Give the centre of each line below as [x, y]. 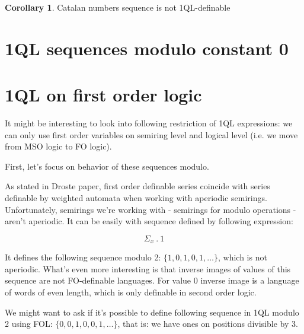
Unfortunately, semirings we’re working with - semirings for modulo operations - [151, 209]
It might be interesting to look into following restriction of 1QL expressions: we [149, 123]
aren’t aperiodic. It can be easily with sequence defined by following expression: [149, 221]
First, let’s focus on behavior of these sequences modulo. [107, 166]
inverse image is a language [250, 280]
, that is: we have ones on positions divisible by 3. [208, 324]
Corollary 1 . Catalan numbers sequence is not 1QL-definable [118, 7]
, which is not [242, 257]
